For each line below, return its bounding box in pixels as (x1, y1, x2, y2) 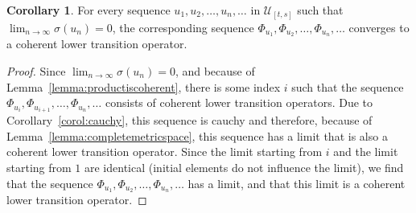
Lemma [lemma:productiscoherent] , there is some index (6, 78, 281, 95)
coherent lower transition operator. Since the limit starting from (6, 143, 323, 160)
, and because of (175, 62, 255, 79)
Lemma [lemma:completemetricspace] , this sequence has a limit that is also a (6, 127, 388, 144)
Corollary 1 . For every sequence (6, 2, 171, 18)
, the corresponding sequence (112, 18, 254, 35)
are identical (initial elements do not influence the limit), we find (84, 159, 404, 176)
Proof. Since (6, 62, 66, 79)
